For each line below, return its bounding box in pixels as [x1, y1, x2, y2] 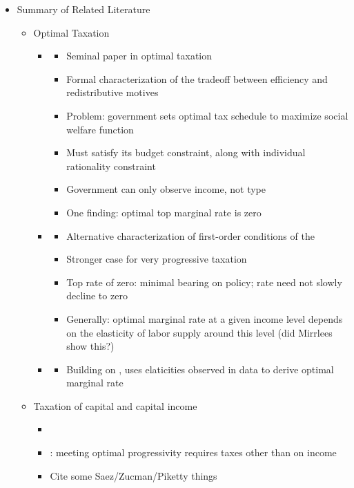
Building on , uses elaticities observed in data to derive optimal [66, 362, 334, 376]
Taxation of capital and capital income [33, 398, 197, 413]
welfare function [66, 122, 134, 136]
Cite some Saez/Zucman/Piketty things [50, 468, 217, 482]
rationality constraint [66, 158, 156, 173]
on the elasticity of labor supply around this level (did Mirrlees [66, 325, 333, 339]
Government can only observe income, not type [66, 182, 266, 196]
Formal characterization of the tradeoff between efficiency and [66, 71, 328, 86]
